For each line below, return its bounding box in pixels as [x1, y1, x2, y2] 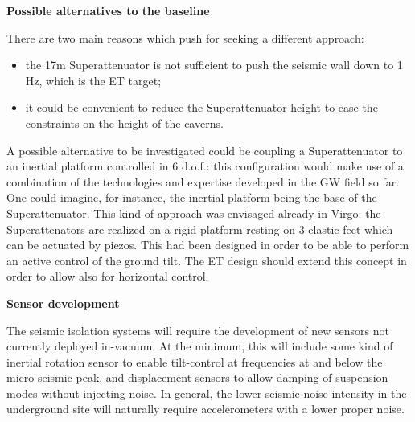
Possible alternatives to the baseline [6, 2, 210, 18]
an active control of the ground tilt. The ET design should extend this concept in [6, 252, 407, 268]
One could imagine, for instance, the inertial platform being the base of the [6, 189, 377, 206]
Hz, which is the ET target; [25, 72, 162, 88]
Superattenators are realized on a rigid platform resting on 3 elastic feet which [6, 220, 393, 237]
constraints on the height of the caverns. [25, 114, 224, 131]
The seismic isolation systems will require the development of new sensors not [6, 322, 389, 338]
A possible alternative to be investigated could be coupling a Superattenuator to [6, 141, 403, 158]
